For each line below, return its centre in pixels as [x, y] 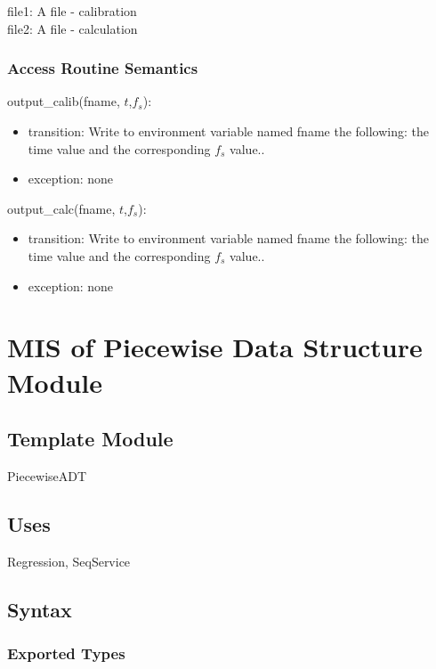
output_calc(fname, [61, 208]
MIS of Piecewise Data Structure [215, 347]
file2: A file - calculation [73, 28]
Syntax [40, 609]
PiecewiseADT [47, 475]
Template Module [90, 439]
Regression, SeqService [69, 561]
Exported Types [66, 653]
